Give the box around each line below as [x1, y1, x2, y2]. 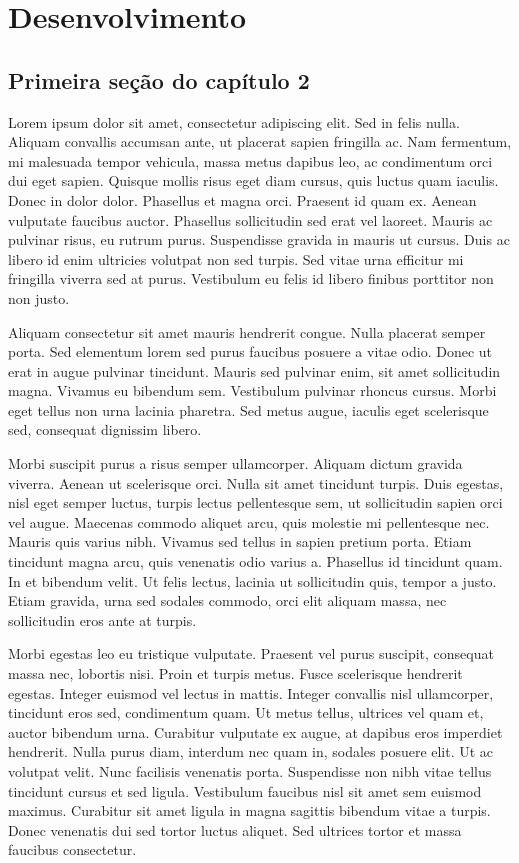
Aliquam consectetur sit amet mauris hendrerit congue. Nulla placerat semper [8, 321, 486, 342]
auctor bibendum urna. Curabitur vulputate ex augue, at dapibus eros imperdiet [8, 721, 503, 742]
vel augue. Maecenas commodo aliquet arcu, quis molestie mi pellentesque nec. [8, 511, 490, 532]
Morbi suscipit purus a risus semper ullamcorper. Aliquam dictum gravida [8, 453, 463, 474]
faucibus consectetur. [8, 839, 137, 860]
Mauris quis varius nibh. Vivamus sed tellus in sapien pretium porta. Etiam [8, 531, 472, 552]
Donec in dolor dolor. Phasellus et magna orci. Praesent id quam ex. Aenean [8, 189, 477, 210]
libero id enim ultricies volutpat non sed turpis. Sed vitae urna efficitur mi [8, 248, 464, 269]
